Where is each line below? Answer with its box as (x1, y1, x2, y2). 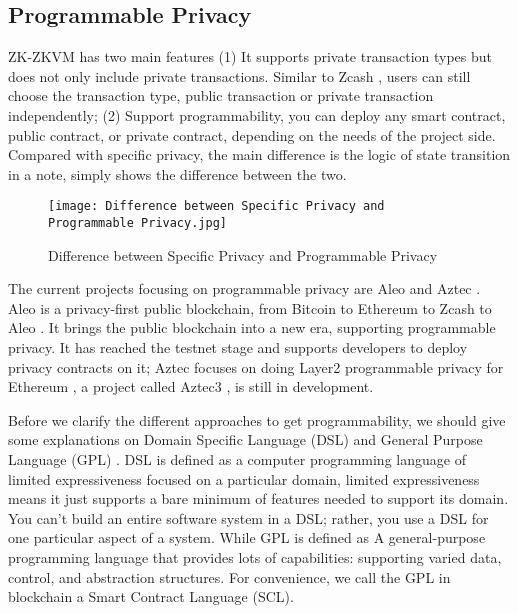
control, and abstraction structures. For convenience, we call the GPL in (8, 566, 451, 587)
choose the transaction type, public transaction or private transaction (8, 85, 434, 106)
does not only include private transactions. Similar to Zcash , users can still (8, 65, 471, 86)
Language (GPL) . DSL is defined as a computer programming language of (8, 449, 466, 470)
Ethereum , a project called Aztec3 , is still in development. (8, 376, 374, 397)
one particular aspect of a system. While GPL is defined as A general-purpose (8, 527, 486, 548)
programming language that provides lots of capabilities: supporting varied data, (8, 546, 502, 567)
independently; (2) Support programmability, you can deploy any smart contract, (8, 104, 506, 125)
